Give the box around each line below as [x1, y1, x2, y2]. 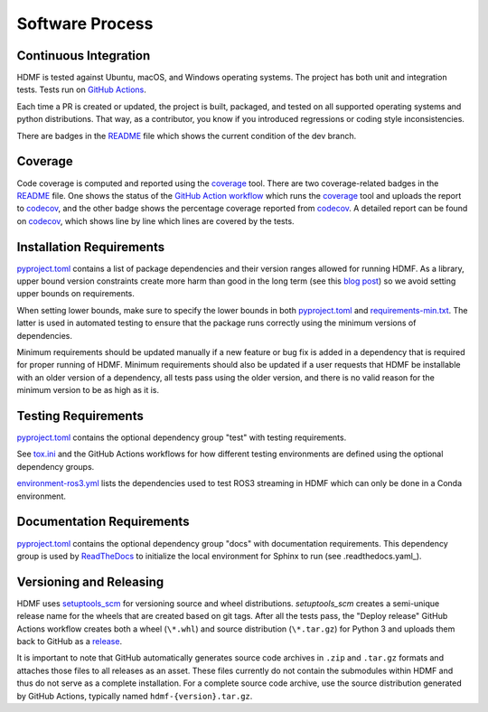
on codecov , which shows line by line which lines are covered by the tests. [16, 215, 295, 226]
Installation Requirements [16, 239, 165, 255]
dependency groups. [16, 461, 95, 472]
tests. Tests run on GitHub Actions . [16, 84, 146, 95]
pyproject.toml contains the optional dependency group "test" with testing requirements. [16, 432, 347, 443]
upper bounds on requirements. [16, 288, 136, 299]
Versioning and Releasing [16, 574, 164, 589]
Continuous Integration [16, 48, 151, 63]
